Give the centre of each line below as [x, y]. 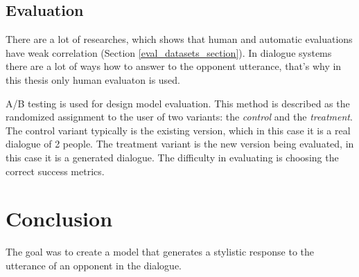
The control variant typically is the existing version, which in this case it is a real [178, 130]
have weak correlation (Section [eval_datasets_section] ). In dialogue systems [169, 52]
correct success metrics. [55, 171]
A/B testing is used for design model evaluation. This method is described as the [178, 103]
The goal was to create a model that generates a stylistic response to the [160, 252]
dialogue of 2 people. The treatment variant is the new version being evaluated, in [180, 144]
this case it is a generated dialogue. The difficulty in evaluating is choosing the [172, 157]
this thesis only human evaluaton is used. [93, 79]
